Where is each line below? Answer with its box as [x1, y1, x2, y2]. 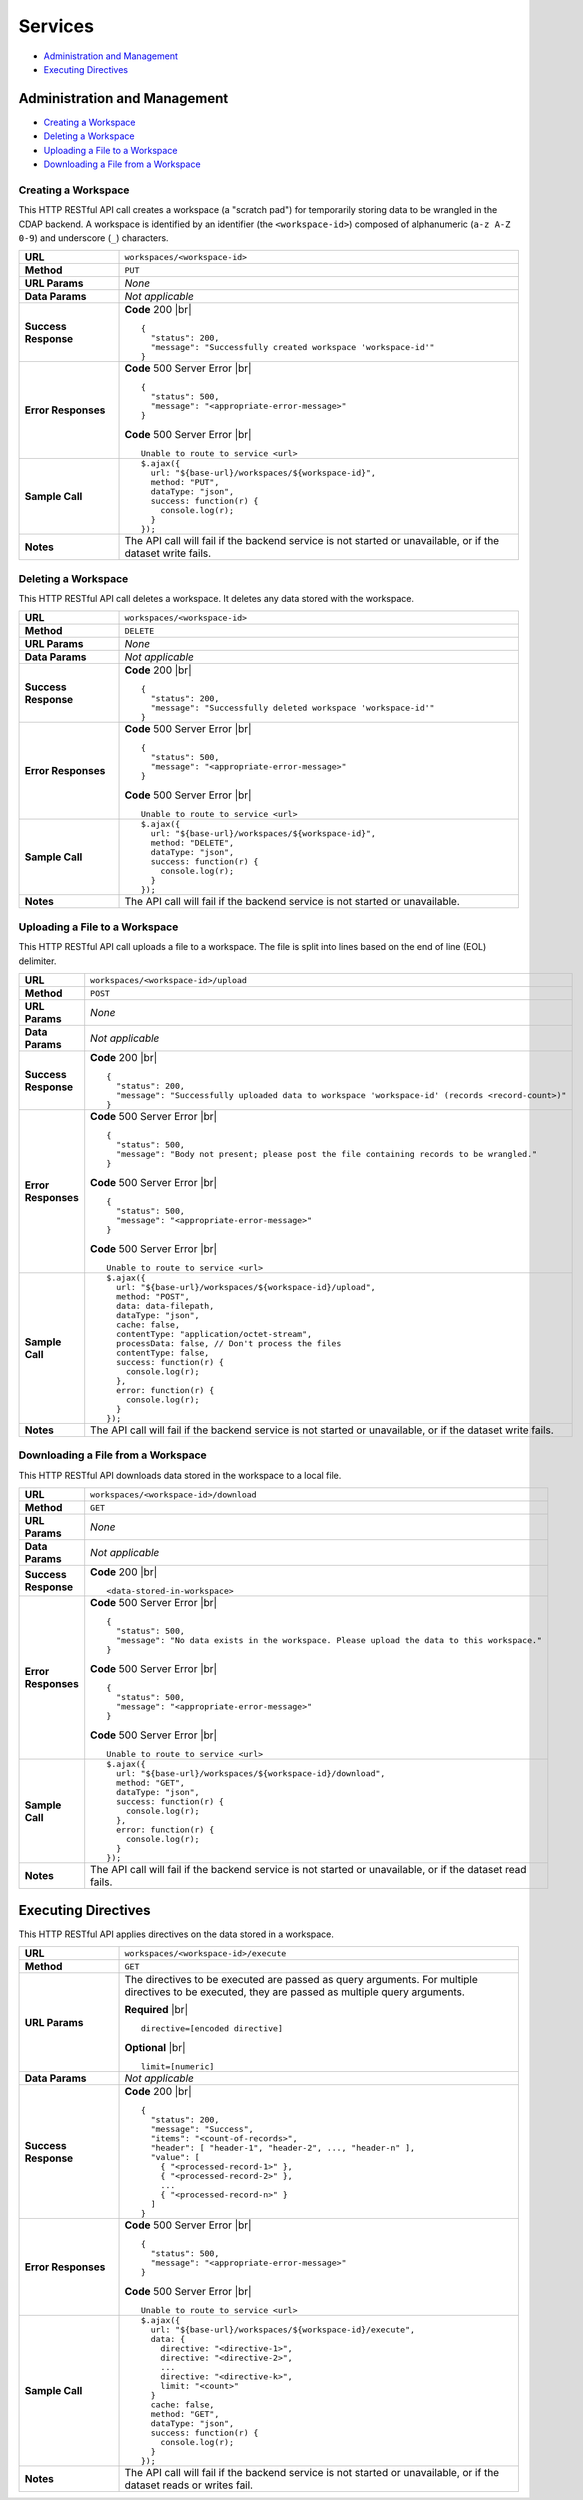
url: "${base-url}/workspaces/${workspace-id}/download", [115, 1768, 386, 1779]
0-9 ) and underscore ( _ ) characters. [18, 231, 169, 244]
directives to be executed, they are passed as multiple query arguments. [124, 1985, 465, 1999]
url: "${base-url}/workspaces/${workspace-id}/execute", [150, 2325, 415, 2335]
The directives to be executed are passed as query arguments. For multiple [124, 1973, 479, 1987]
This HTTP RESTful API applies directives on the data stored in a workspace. [18, 1928, 335, 1940]
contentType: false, [115, 1348, 210, 1358]
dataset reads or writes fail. [124, 2478, 254, 2492]
